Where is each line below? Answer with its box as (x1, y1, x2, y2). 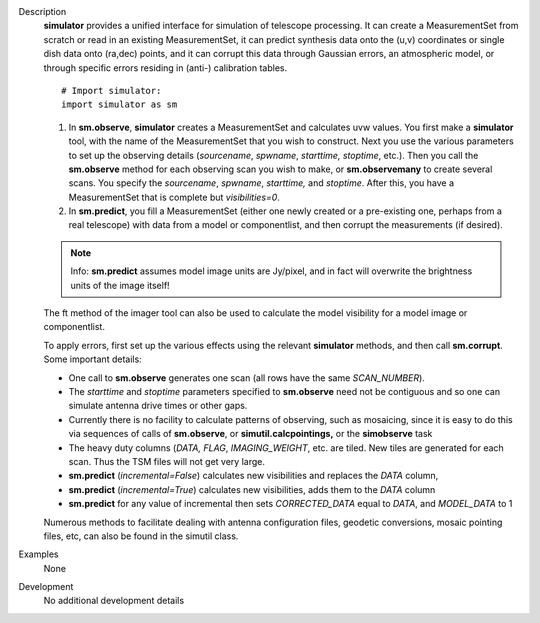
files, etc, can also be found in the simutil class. (43, 530, 239, 542)
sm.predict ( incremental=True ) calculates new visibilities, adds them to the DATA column (68, 483, 436, 495)
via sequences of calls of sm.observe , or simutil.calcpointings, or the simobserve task (68, 428, 433, 440)
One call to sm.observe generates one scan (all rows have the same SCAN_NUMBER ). (68, 371, 425, 384)
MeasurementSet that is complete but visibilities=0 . (68, 191, 280, 203)
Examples (18, 548, 59, 560)
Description (18, 6, 67, 17)
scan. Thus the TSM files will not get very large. (68, 455, 265, 467)
